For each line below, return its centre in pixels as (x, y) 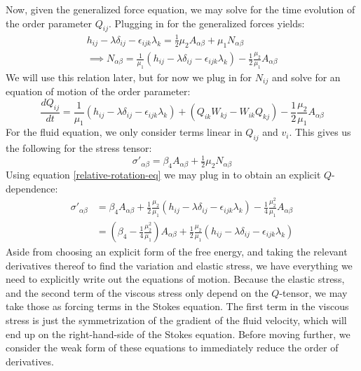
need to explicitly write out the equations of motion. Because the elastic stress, (175, 279)
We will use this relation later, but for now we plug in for (129, 77)
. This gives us (320, 132)
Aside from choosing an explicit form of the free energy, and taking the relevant (177, 252)
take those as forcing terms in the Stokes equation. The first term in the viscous (177, 306)
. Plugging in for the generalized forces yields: (207, 23)
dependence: (32, 188)
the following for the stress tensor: (79, 148)
